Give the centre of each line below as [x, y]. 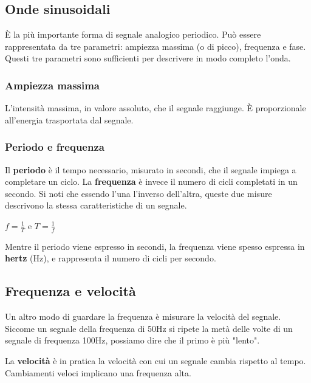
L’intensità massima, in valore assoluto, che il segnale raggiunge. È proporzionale [155, 108]
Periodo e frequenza [55, 147]
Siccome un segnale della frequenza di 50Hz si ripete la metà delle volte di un [149, 328]
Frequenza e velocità [70, 291]
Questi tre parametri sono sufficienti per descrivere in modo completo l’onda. [148, 58]
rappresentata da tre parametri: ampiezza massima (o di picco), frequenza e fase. [155, 46]
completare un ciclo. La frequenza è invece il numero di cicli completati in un [151, 181]
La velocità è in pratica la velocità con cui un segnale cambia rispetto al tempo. [155, 360]
